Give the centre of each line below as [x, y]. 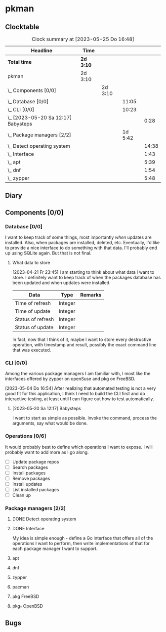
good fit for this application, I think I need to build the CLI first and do [75, 394]
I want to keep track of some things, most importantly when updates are [78, 237]
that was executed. [32, 350]
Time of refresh [33, 303]
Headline [42, 51]
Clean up [21, 495]
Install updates [27, 484]
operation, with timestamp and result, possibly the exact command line [84, 345]
